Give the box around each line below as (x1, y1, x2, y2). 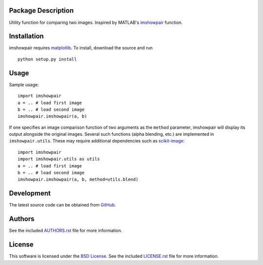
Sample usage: (9, 82, 39, 87)
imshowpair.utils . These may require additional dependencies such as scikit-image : (9, 138, 185, 144)
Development (9, 189, 51, 198)
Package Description (9, 6, 74, 15)
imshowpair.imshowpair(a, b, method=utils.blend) (18, 177, 139, 183)
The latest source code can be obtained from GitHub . (9, 202, 116, 208)
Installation (9, 32, 44, 41)
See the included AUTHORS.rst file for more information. (9, 227, 123, 234)
